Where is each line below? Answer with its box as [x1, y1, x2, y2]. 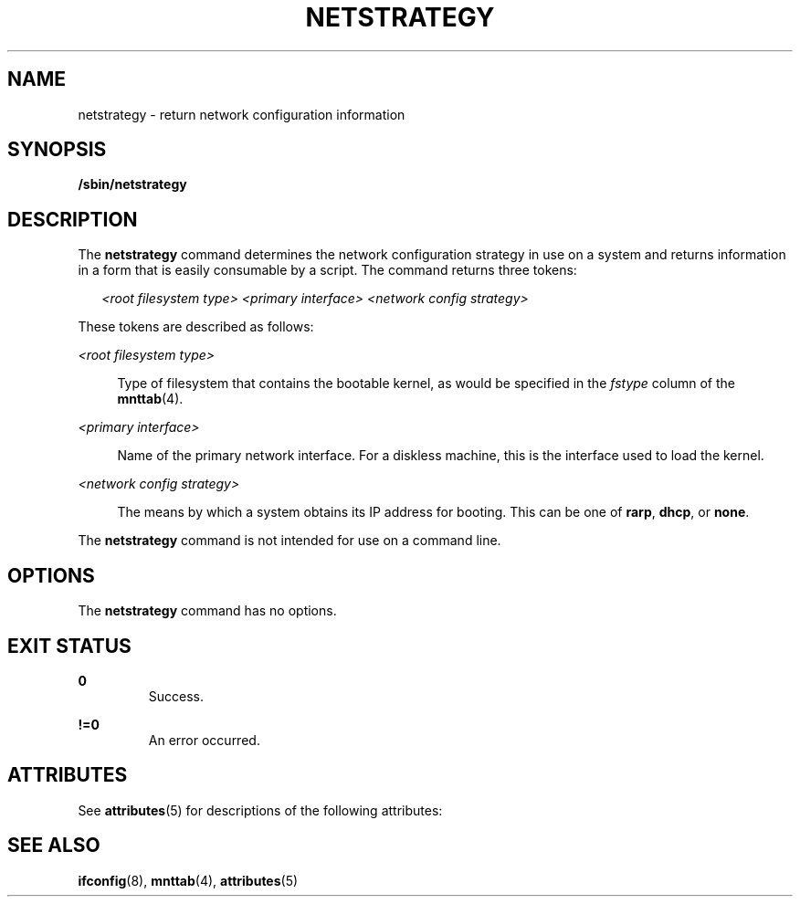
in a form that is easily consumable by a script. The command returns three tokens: [78, 262, 577, 279]
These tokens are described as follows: [78, 319, 314, 335]
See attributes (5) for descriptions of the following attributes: [78, 802, 443, 818]
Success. [148, 688, 205, 704]
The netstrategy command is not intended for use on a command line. [78, 532, 501, 549]
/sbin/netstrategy [78, 176, 187, 193]
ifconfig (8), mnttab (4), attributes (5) [78, 872, 299, 888]
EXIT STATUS [7, 634, 132, 657]
